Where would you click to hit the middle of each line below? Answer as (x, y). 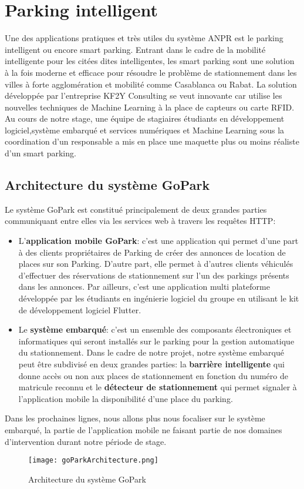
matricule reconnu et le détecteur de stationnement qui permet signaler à (158, 387)
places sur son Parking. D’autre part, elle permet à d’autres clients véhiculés (156, 264)
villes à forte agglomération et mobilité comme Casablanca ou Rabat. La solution (151, 84)
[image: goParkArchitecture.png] (93, 460)
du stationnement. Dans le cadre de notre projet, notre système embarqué (151, 352)
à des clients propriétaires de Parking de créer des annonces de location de (152, 252)
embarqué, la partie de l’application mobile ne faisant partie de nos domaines (143, 429)
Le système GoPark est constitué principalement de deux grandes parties (136, 209)
